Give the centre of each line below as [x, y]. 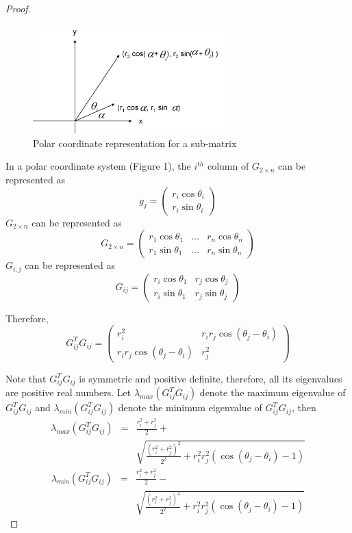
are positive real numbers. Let [68, 392]
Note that [26, 378]
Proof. [18, 8]
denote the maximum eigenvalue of [273, 392]
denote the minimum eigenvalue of [190, 407]
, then [304, 407]
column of [228, 166]
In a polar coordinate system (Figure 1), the [98, 166]
